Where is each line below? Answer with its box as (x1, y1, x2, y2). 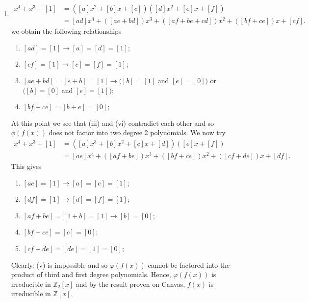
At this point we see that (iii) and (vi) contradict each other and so (11, 117, 214, 128)
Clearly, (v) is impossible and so (11, 259, 108, 270)
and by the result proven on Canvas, (76, 279, 185, 289)
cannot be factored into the (148, 259, 230, 270)
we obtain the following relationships (11, 26, 122, 36)
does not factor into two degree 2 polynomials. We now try (49, 127, 226, 138)
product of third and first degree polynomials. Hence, (11, 269, 171, 279)
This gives (11, 161, 42, 171)
